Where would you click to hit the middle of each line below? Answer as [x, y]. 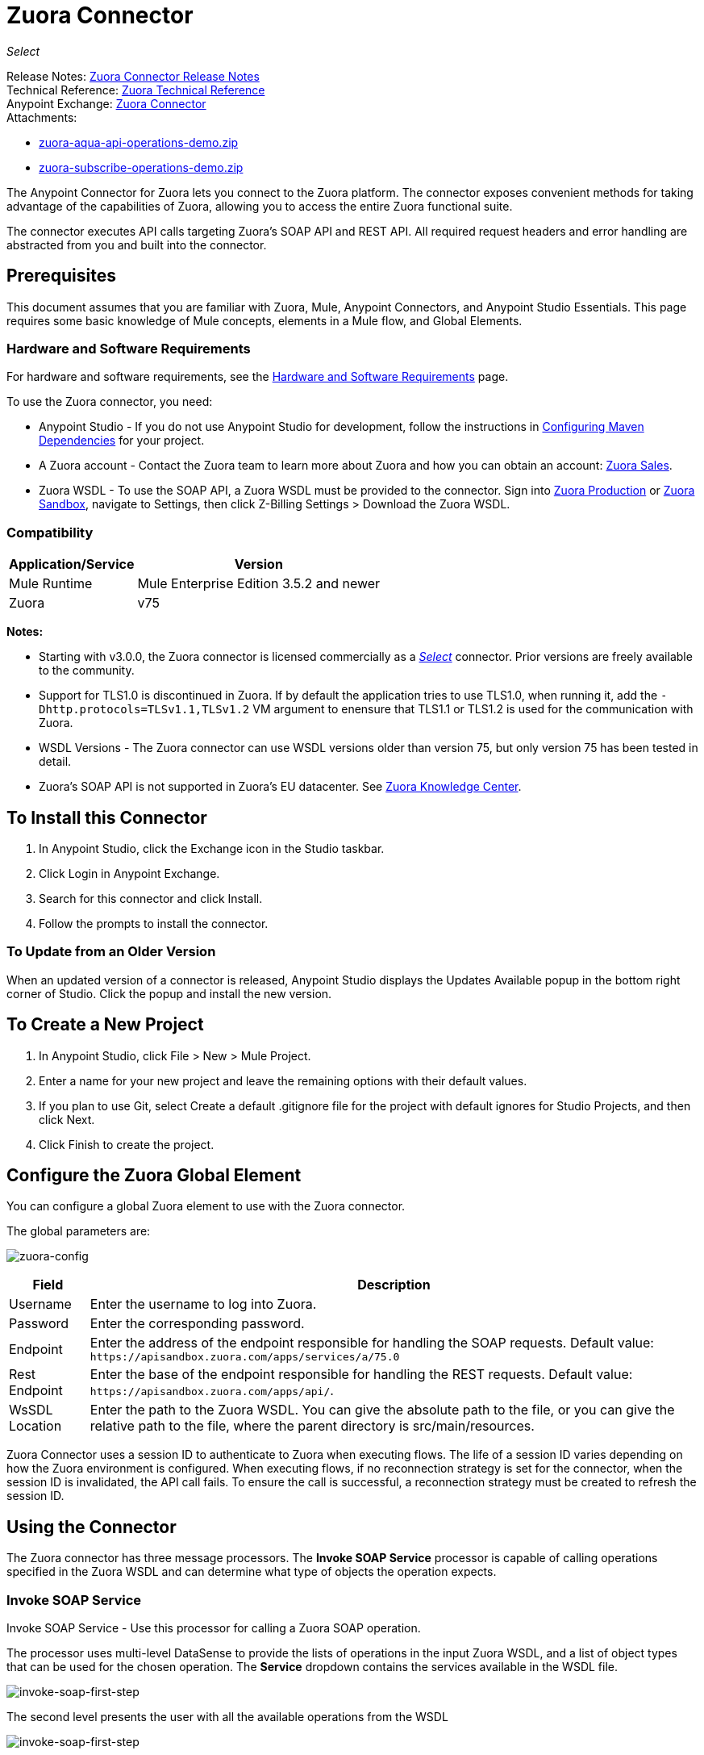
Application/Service [72, 564]
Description [394, 1285]
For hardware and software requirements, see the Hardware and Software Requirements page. [258, 377]
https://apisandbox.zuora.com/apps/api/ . [212, 1391]
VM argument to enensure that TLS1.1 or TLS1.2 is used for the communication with [473, 709]
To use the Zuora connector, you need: [110, 402]
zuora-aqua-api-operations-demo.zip [139, 142]
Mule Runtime [51, 584]
